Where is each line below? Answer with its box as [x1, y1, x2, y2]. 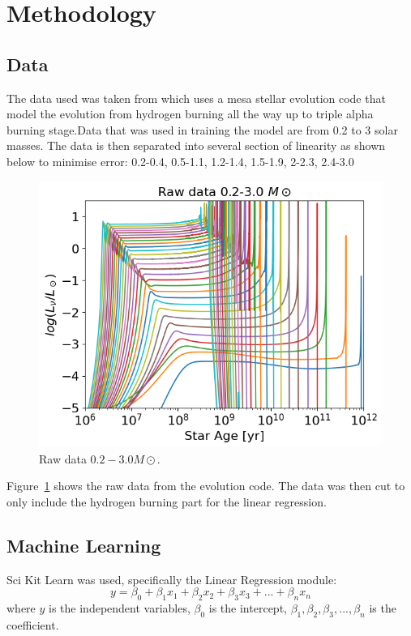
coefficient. [6, 616, 59, 633]
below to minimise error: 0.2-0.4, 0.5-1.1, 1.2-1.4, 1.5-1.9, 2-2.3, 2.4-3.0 [6, 152, 354, 169]
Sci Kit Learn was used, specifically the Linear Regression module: [6, 570, 337, 587]
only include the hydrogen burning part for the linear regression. [6, 493, 327, 510]
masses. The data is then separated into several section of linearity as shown [6, 137, 386, 154]
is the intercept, [208, 599, 287, 616]
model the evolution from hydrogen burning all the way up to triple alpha [6, 105, 374, 122]
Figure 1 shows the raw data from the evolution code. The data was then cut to [6, 477, 405, 494]
